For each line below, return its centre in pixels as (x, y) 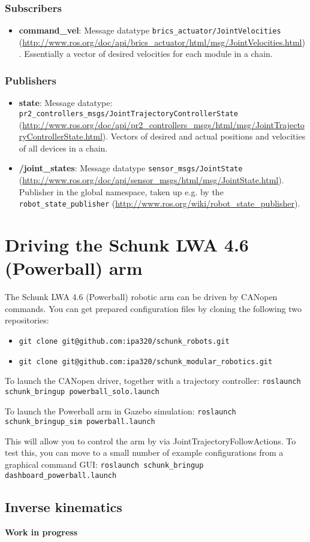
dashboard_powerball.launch (61, 475)
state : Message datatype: (66, 103)
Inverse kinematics (64, 506)
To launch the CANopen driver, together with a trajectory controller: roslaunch (153, 381)
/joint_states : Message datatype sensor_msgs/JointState (131, 168)
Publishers (31, 80)
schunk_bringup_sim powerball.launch (80, 422)
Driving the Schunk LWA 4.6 (127, 244)
